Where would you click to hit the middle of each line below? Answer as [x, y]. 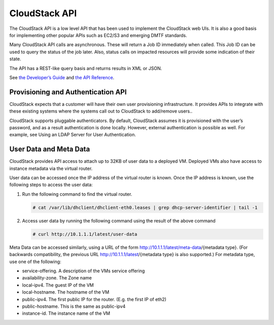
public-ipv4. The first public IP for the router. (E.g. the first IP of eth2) [94, 299]
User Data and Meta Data [50, 149]
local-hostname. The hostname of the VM [66, 292]
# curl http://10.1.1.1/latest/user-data [85, 234]
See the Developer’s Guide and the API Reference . [62, 77]
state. [15, 59]
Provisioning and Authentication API [68, 92]
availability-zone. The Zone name [57, 278]
